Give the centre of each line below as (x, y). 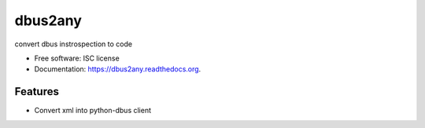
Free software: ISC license (77, 58)
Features (37, 91)
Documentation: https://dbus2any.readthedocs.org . (118, 69)
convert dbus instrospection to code (74, 44)
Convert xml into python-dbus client (93, 111)
